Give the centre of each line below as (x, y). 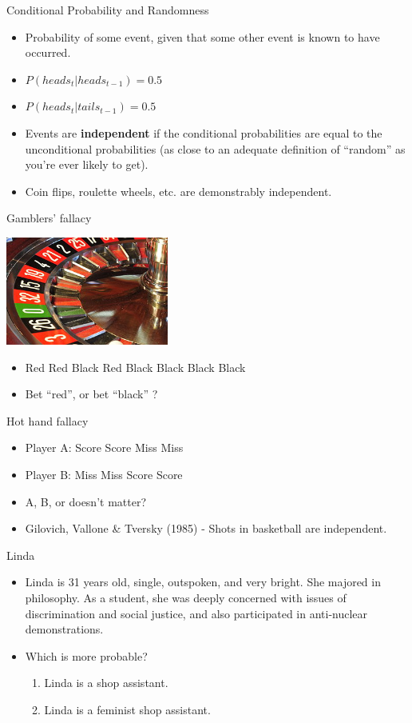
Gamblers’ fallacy (49, 218)
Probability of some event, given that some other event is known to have (202, 36)
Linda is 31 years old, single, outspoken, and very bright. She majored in (203, 582)
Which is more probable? (86, 655)
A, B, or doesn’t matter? (86, 501)
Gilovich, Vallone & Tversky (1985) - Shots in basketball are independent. (206, 528)
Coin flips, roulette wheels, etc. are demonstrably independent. (178, 191)
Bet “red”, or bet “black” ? (91, 394)
